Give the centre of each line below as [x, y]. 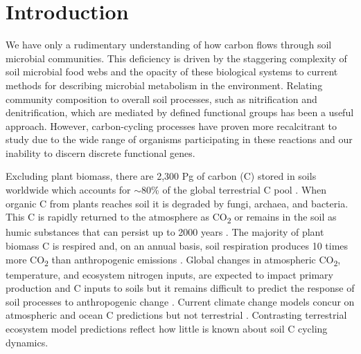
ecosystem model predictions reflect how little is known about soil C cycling [167, 329]
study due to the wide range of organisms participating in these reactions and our [179, 139]
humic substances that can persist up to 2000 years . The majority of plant [165, 232]
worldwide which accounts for [68, 190]
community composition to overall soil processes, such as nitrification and [161, 99]
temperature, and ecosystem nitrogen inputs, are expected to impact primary [169, 274]
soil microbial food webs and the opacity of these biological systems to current [172, 72]
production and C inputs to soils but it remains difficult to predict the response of [180, 288]
